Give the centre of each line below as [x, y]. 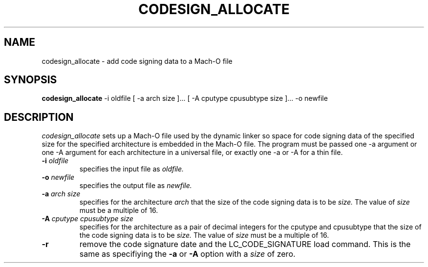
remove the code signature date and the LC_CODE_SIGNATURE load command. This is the [245, 244]
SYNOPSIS [31, 80]
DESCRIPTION [39, 117]
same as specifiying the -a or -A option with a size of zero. [187, 254]
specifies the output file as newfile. [136, 186]
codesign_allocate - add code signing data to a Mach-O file [137, 61]
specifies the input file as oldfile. [132, 169]
